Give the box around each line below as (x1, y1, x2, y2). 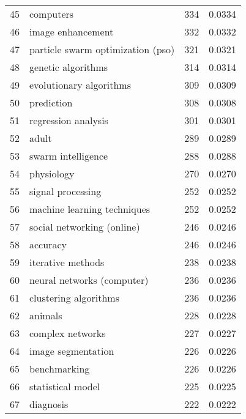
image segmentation (29, 344, 114, 358)
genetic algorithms (29, 60, 108, 74)
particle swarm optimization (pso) (29, 42, 175, 56)
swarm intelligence (29, 149, 108, 163)
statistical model (29, 379, 100, 393)
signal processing (29, 184, 102, 198)
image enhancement (29, 24, 114, 39)
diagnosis (29, 397, 69, 411)
